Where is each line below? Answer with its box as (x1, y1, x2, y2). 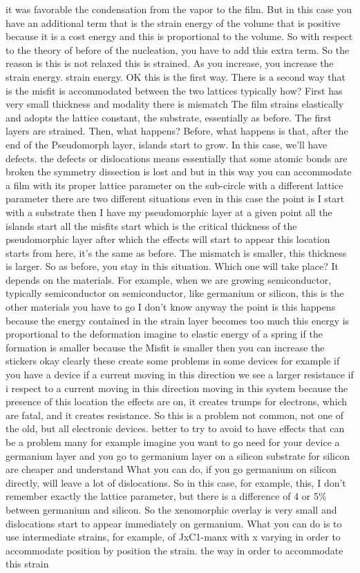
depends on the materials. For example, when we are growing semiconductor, (6, 272, 332, 286)
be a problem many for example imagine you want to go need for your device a (6, 435, 340, 449)
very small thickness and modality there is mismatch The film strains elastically (6, 97, 344, 111)
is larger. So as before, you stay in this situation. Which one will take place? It (6, 259, 339, 273)
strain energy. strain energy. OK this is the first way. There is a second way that (6, 69, 345, 84)
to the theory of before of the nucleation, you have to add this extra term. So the (6, 42, 350, 57)
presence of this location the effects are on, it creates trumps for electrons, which (6, 394, 348, 409)
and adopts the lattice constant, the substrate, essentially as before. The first (6, 110, 332, 124)
